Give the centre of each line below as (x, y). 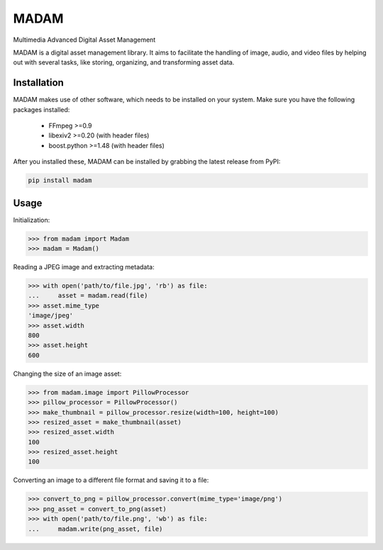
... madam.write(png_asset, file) (95, 529)
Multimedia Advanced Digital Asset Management (84, 40)
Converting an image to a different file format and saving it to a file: (111, 480)
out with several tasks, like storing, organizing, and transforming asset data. (124, 62)
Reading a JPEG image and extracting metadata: (84, 267)
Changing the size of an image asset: (67, 374)
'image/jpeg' (51, 316)
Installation (38, 83)
